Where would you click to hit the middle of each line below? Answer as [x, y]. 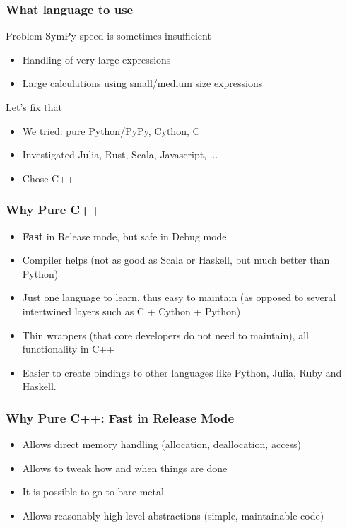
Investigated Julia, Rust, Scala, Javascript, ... [120, 154]
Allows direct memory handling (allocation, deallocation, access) [162, 444]
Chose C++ [48, 178]
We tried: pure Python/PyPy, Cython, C [111, 130]
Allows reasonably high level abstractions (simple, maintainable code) [173, 515]
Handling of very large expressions [96, 59]
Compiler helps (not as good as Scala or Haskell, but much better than [176, 260]
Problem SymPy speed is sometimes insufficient [108, 36]
